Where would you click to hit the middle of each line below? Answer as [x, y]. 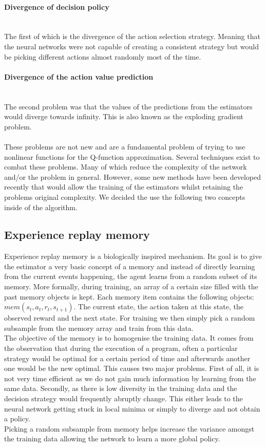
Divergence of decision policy [57, 6]
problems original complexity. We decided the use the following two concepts [125, 197]
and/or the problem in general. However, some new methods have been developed [132, 176]
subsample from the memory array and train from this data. [99, 328]
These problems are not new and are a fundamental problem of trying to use [125, 146]
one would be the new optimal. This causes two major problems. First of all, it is [132, 368]
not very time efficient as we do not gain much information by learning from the [130, 378]
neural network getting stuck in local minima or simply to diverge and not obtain [132, 408]
